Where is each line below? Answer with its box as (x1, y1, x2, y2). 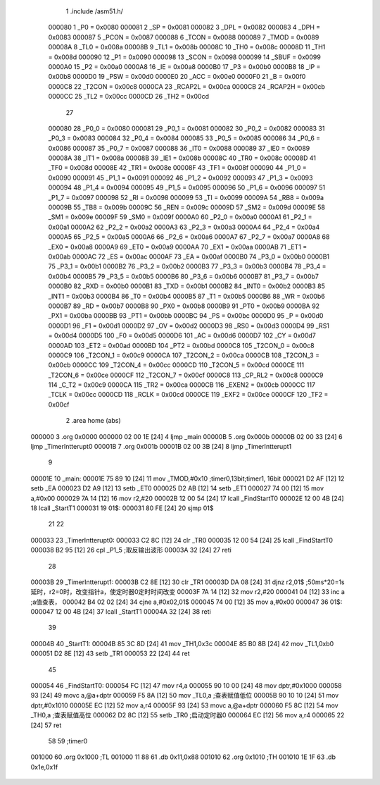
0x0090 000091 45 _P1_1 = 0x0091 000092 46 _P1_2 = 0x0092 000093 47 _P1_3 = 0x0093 (48, 173, 313, 182)
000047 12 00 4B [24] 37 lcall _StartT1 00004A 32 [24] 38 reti (30, 607, 211, 616)
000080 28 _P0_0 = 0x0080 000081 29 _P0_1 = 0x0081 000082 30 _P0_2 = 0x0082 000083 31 (48, 124, 325, 132)
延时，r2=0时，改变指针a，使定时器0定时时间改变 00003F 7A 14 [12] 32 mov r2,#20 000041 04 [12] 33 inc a (30, 588, 345, 596)
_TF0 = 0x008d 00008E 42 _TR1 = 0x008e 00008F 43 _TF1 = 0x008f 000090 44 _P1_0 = (48, 163, 307, 172)
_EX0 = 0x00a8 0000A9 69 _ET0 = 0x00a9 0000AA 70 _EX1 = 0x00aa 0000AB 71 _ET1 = (48, 242, 308, 251)
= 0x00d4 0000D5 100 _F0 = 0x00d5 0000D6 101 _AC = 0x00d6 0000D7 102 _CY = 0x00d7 (48, 331, 317, 340)
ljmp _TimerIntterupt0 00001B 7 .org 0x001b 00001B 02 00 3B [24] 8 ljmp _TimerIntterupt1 (30, 443, 292, 451)
